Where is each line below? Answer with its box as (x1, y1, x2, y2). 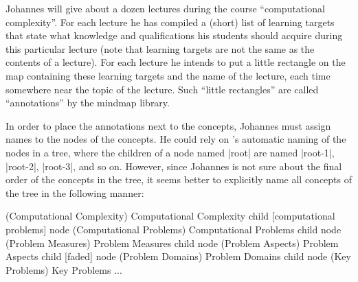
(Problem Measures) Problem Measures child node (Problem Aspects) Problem (5, 235, 339, 250)
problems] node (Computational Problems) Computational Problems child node (5, 222, 342, 236)
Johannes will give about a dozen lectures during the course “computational (5, 1, 325, 15)
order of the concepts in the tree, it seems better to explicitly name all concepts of (5, 172, 353, 187)
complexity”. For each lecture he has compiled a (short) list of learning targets (5, 14, 335, 29)
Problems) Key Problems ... (5, 262, 122, 277)
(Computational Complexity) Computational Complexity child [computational (5, 209, 335, 223)
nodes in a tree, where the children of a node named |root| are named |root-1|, (5, 145, 335, 159)
